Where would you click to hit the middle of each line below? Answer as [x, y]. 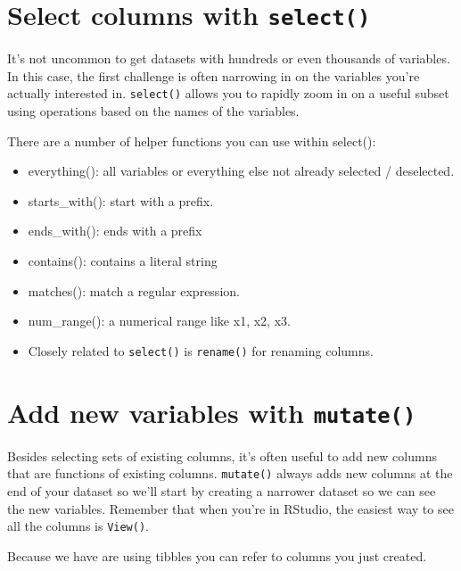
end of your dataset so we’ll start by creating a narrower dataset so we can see [222, 491]
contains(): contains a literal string [123, 261]
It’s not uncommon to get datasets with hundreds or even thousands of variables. [229, 58]
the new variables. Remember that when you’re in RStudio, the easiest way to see [230, 508]
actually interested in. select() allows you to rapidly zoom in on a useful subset [228, 93]
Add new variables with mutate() [212, 412]
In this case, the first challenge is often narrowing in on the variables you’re [214, 75]
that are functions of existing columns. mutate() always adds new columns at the [230, 473]
